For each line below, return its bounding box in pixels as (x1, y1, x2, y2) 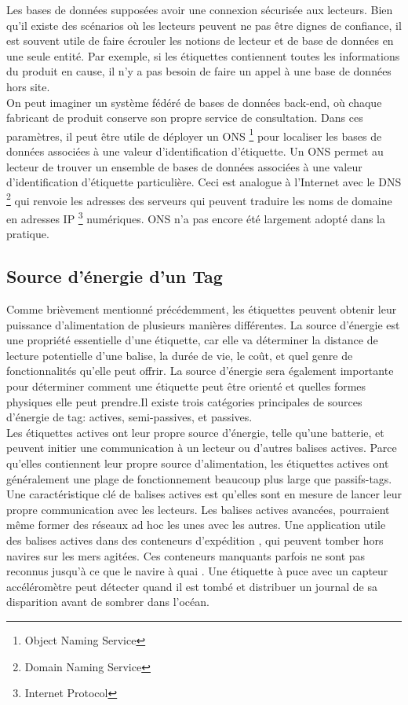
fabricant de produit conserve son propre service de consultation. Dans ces (6, 109, 363, 126)
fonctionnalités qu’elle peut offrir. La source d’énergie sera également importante (6, 362, 394, 379)
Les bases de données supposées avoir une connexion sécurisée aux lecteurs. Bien (6, 2, 393, 17)
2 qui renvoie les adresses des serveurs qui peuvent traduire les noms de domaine (6, 189, 392, 208)
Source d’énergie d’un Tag (6, 264, 223, 288)
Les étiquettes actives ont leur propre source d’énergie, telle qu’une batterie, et (6, 424, 384, 440)
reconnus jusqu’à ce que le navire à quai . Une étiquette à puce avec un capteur (6, 563, 388, 579)
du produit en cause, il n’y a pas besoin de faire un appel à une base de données (6, 63, 392, 79)
